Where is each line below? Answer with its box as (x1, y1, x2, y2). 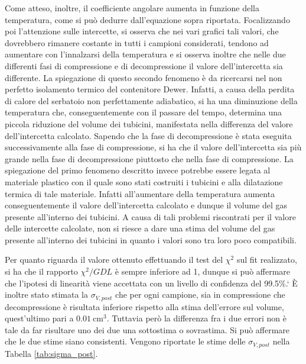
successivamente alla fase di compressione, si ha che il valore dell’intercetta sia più (5, 141, 302, 153)
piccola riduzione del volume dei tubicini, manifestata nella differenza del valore (5, 117, 293, 130)
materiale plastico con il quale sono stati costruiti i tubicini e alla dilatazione (5, 175, 283, 188)
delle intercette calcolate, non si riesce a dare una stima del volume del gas (5, 222, 275, 234)
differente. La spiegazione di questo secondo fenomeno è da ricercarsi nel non (5, 71, 282, 83)
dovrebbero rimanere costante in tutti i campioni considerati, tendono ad (5, 36, 269, 49)
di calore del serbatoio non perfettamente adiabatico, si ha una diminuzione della (5, 94, 298, 107)
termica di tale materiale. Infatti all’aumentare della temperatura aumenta (5, 187, 275, 199)
